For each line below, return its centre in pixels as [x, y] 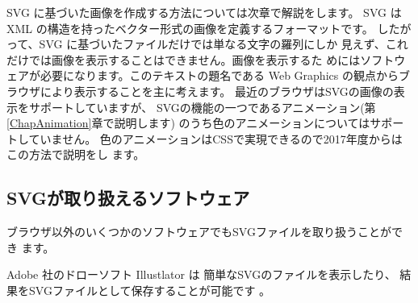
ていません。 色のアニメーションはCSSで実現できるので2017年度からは [215, 138]
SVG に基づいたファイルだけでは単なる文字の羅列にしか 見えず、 [212, 44]
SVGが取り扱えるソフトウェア [128, 198]
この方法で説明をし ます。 [76, 154]
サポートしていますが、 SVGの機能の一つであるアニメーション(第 [202, 107]
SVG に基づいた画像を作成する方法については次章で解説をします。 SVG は [204, 12]
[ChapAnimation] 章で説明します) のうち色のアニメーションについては [188, 123]
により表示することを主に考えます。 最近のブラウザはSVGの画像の [217, 91]
